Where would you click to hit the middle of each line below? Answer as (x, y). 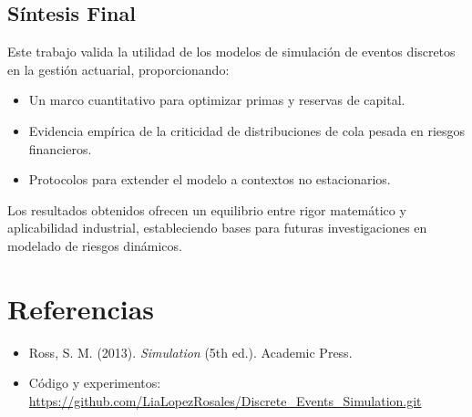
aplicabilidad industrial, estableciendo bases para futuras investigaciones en (217, 228)
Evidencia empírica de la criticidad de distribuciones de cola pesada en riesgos (247, 130)
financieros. (60, 148)
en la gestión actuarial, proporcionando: (118, 69)
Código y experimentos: (95, 383)
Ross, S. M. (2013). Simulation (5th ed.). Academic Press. (190, 352)
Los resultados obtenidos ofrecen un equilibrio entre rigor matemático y (207, 209)
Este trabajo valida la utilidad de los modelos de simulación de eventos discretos (231, 52)
